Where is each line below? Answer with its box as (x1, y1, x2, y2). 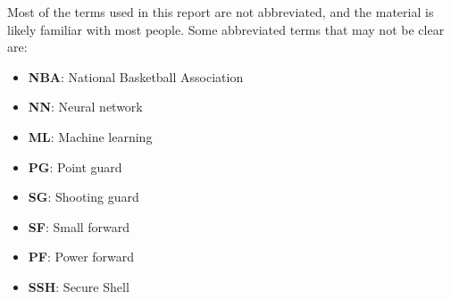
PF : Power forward (28, 247, 135, 266)
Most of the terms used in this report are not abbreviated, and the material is (7, 3, 434, 21)
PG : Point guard (28, 157, 122, 176)
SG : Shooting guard (28, 187, 139, 206)
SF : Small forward (28, 217, 130, 236)
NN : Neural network (28, 97, 143, 116)
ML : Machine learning (28, 127, 153, 145)
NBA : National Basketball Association (28, 67, 244, 86)
